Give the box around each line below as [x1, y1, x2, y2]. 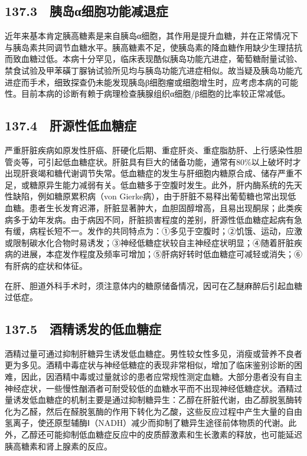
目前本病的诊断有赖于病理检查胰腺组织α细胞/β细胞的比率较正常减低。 [21, 87, 290, 100]
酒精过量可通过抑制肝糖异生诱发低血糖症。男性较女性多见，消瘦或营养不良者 [5, 347, 302, 359]
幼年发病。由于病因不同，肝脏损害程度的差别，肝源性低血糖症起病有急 [29, 213, 302, 225]
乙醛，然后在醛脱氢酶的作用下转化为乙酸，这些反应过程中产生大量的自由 [21, 405, 302, 417]
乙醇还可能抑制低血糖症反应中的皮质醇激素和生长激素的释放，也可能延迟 [21, 428, 302, 441]
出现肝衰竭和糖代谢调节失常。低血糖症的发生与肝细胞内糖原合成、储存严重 [5, 167, 294, 179]
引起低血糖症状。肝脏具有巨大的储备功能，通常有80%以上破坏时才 [45, 155, 301, 168]
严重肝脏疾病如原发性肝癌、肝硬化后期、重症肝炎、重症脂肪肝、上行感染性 [5, 143, 294, 156]
